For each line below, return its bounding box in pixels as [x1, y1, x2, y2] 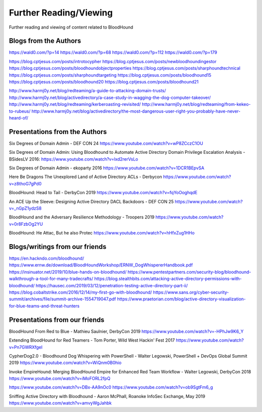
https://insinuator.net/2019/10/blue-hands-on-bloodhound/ [9, 269, 127, 275]
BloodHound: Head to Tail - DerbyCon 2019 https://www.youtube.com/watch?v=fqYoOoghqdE [9, 190, 198, 196]
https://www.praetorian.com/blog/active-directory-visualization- [117, 296, 246, 302]
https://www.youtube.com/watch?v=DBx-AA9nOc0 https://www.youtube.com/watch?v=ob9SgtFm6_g [9, 384, 213, 390]
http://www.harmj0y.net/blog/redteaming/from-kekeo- [142, 101, 251, 107]
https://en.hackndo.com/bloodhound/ [9, 255, 84, 262]
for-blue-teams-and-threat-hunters [9, 303, 80, 309]
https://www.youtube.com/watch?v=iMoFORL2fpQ [9, 376, 111, 381]
